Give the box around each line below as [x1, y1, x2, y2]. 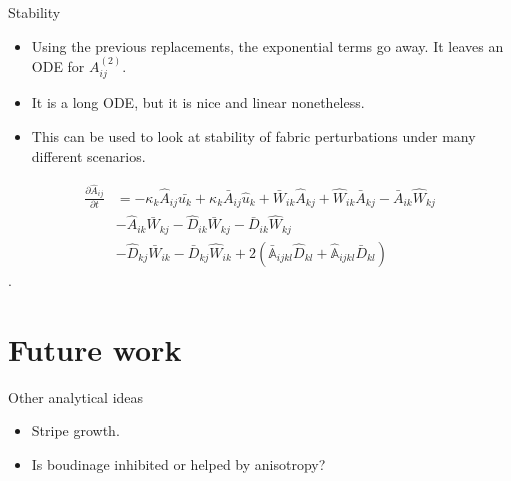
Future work [8, 328, 182, 369]
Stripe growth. [31, 420, 120, 441]
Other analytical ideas [8, 386, 144, 407]
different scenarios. [31, 145, 146, 166]
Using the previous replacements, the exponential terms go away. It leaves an [31, 35, 504, 56]
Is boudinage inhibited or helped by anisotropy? [31, 453, 326, 474]
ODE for [31, 56, 85, 76]
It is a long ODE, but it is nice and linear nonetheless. [31, 92, 365, 113]
